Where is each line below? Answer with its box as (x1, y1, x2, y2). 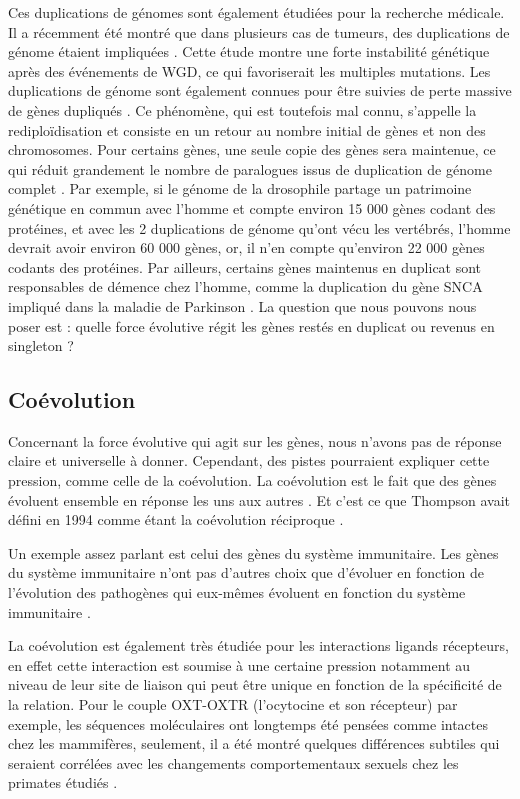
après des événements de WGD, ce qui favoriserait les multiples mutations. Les (8, 60, 491, 81)
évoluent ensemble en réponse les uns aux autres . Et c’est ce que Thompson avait (8, 489, 511, 510)
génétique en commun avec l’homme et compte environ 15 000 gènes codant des (8, 197, 496, 218)
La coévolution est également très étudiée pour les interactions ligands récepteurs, (8, 635, 509, 656)
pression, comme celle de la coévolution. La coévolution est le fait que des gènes (8, 470, 497, 491)
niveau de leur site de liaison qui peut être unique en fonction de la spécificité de (8, 674, 502, 695)
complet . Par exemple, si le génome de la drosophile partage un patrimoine (8, 178, 472, 199)
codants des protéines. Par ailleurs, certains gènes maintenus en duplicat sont (8, 256, 482, 277)
